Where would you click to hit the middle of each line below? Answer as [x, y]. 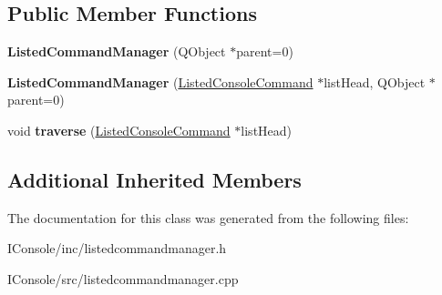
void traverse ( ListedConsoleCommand [119, 130]
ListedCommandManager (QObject [117, 51]
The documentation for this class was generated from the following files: [208, 217]
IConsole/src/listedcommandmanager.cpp [123, 278]
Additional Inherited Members [154, 179]
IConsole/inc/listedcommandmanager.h [117, 248]
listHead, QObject [375, 81]
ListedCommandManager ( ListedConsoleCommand [160, 81]
